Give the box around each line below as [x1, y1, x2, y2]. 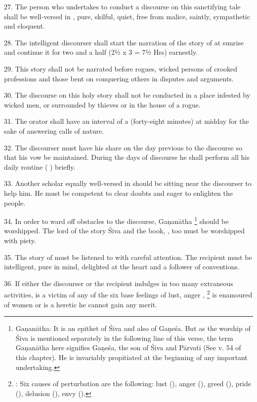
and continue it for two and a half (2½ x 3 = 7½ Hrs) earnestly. [4, 47, 198, 57]
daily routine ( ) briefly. [4, 161, 76, 172]
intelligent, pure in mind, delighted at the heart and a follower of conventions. [4, 261, 240, 272]
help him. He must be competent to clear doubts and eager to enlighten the [4, 187, 233, 198]
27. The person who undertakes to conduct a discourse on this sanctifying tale [4, 1, 241, 11]
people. [4, 197, 26, 208]
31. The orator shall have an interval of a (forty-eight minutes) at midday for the [4, 116, 249, 126]
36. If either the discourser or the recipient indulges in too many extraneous [4, 278, 233, 288]
